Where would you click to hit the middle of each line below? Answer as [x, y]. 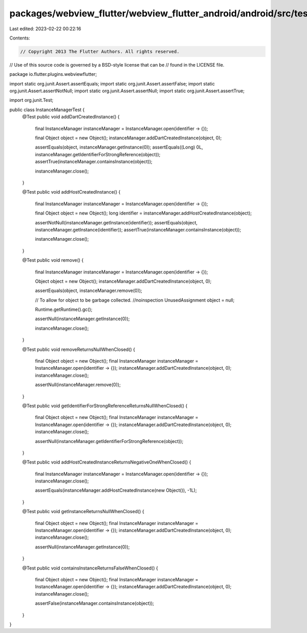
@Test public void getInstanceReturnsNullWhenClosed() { [83, 512]
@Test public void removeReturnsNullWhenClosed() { [79, 349]
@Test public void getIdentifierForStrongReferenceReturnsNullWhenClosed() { [105, 406]
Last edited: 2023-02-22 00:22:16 [45, 29]
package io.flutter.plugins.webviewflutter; [53, 74]
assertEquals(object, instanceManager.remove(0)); [89, 291]
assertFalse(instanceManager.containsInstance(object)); [95, 603]
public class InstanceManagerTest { [47, 110]
